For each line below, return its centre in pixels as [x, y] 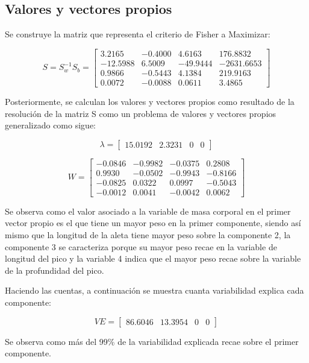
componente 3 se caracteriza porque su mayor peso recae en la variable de [141, 246]
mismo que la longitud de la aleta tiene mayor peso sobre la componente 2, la [148, 235]
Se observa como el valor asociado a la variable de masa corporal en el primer [148, 211]
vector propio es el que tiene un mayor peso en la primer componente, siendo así [153, 223]
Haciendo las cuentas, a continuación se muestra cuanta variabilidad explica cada [154, 290]
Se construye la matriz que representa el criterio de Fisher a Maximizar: [138, 34]
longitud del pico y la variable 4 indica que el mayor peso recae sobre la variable [153, 258]
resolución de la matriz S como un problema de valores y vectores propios [141, 113]
